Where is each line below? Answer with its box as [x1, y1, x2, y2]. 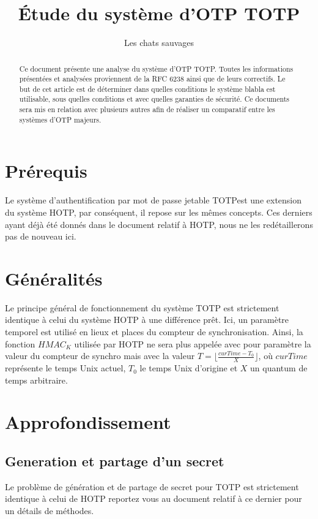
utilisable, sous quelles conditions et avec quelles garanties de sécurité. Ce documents [19, 94, 290, 104]
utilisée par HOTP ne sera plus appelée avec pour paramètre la [74, 337, 311, 350]
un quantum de [250, 362, 308, 374]
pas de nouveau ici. [5, 230, 76, 243]
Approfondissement [5, 409, 171, 434]
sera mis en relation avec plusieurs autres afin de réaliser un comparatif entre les [19, 104, 275, 115]
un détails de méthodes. [5, 504, 94, 517]
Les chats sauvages [124, 36, 194, 49]
